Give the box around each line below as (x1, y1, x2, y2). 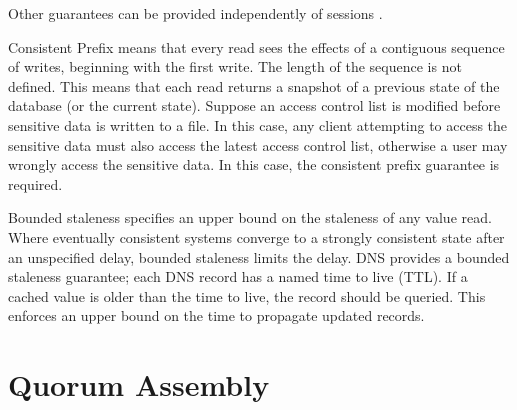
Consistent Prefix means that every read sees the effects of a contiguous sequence (8, 36, 505, 57)
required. (8, 173, 63, 194)
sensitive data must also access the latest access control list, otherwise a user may (8, 134, 508, 155)
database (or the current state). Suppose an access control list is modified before (8, 95, 501, 116)
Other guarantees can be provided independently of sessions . (8, 3, 383, 23)
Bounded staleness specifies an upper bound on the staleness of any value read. (8, 207, 492, 228)
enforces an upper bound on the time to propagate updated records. (8, 305, 425, 326)
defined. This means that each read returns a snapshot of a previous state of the (8, 75, 500, 96)
